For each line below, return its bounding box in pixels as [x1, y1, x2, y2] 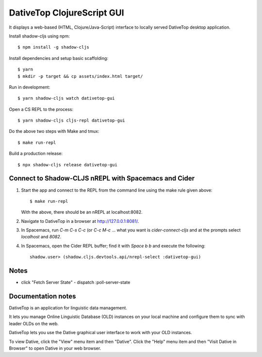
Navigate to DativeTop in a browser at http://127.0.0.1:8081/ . [21, 218, 139, 224]
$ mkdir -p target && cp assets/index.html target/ [17, 73, 143, 79]
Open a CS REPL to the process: [9, 106, 74, 112]
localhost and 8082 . [21, 234, 62, 240]
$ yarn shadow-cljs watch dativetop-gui [17, 95, 115, 101]
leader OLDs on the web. [9, 321, 59, 326]
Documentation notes [9, 292, 76, 300]
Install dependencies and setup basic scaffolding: [9, 55, 109, 61]
